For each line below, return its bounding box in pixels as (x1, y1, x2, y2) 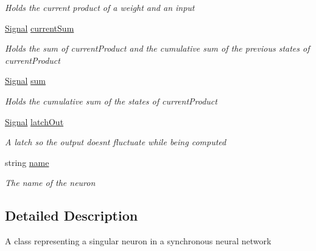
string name (5, 156, 49, 168)
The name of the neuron (5, 176, 96, 189)
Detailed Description (5, 206, 138, 225)
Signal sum (5, 74, 46, 87)
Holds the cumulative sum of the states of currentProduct (5, 94, 217, 107)
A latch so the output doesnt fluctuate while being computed (5, 136, 226, 148)
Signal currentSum (5, 21, 74, 34)
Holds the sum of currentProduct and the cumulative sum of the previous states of (5, 42, 310, 55)
